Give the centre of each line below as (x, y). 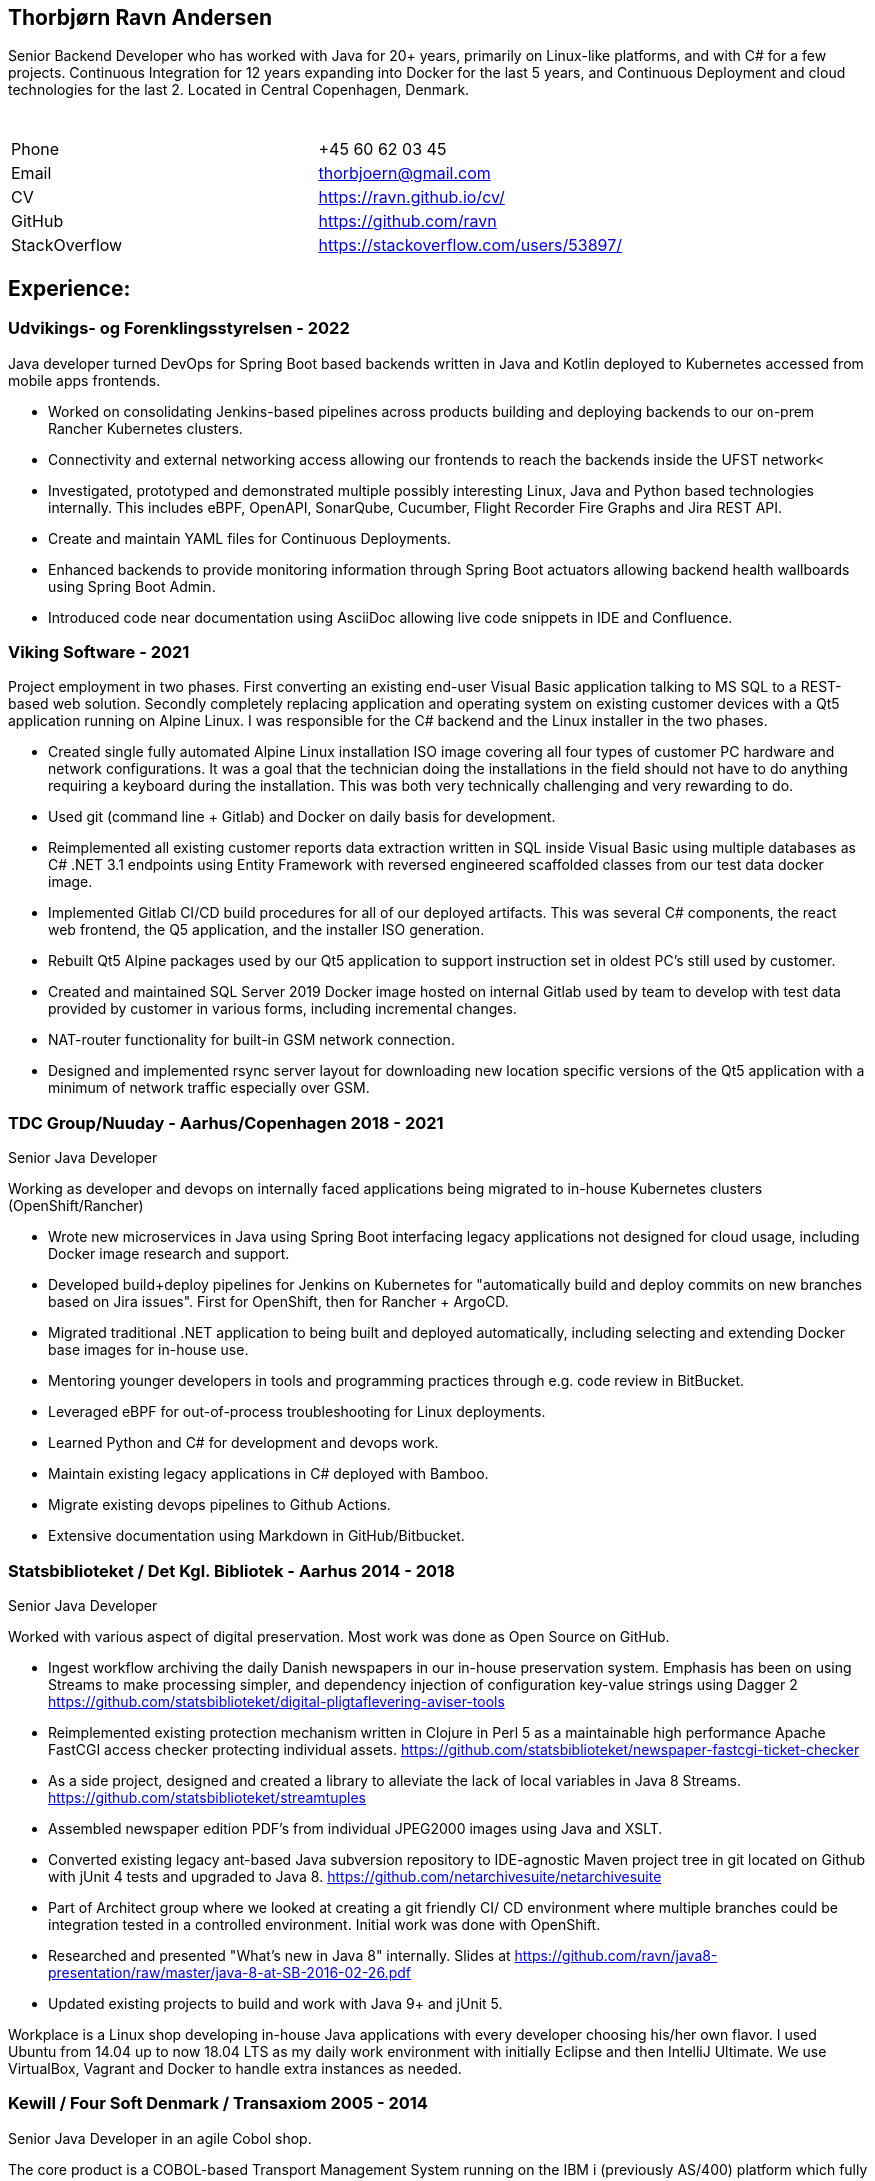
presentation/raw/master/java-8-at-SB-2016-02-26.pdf (229, 1972)
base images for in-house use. (148, 1350)
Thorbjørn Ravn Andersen (140, 17)
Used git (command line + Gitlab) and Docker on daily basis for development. (302, 817)
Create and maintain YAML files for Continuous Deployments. (250, 538)
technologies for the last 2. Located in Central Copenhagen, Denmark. (239, 90)
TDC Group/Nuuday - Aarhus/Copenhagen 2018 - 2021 (226, 1122)
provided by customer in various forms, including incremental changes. (282, 1009)
